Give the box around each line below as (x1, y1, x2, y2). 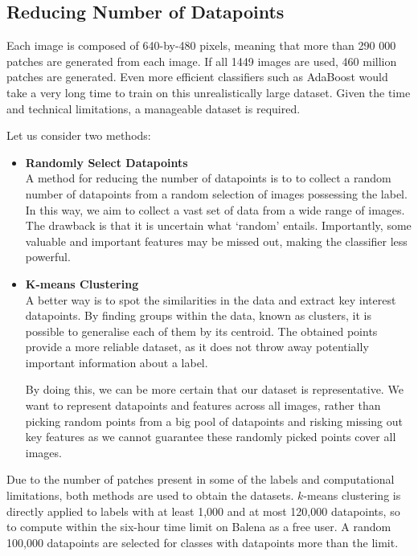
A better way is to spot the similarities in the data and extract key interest (25, 291, 396, 308)
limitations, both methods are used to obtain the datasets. (6, 487, 294, 504)
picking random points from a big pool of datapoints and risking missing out (25, 412, 403, 429)
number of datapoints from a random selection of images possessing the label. (25, 185, 408, 202)
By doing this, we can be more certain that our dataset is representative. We (25, 381, 404, 398)
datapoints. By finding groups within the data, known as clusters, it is (25, 307, 371, 324)
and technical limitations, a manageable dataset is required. (6, 100, 301, 117)
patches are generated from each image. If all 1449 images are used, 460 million (6, 52, 397, 69)
